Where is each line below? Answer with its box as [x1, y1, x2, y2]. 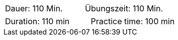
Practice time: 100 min [91, 16, 175, 26]
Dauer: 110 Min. [5, 3, 63, 13]
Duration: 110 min [5, 16, 70, 26]
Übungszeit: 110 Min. [85, 3, 163, 13]
